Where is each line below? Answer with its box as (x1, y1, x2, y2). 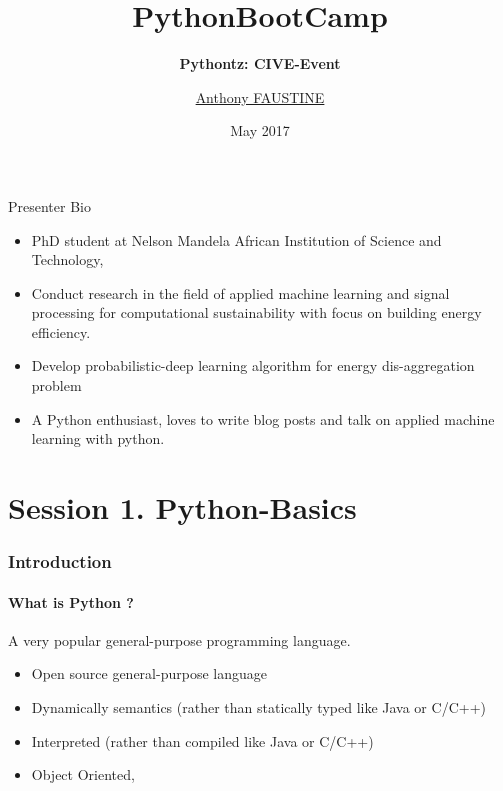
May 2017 (230, 120, 290, 141)
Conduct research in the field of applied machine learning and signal (31, 282, 450, 303)
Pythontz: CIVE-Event (179, 53, 341, 74)
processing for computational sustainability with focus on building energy (31, 302, 482, 323)
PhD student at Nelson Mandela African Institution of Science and (31, 229, 442, 250)
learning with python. (31, 428, 165, 449)
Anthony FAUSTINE (195, 86, 325, 107)
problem (31, 375, 82, 396)
